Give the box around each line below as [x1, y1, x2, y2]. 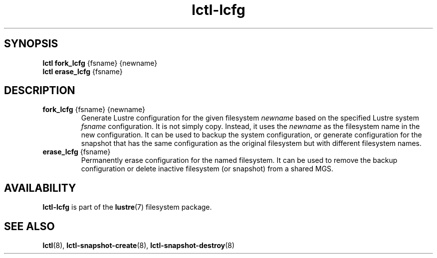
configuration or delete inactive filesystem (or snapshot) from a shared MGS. [81, 164, 334, 173]
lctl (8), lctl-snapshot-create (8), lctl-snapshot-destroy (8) [42, 241, 235, 250]
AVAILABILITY [4, 181, 76, 194]
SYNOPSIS [4, 37, 58, 50]
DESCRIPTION [4, 84, 75, 97]
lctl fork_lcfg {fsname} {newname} [42, 58, 158, 67]
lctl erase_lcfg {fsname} [42, 67, 123, 76]
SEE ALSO [4, 220, 55, 233]
